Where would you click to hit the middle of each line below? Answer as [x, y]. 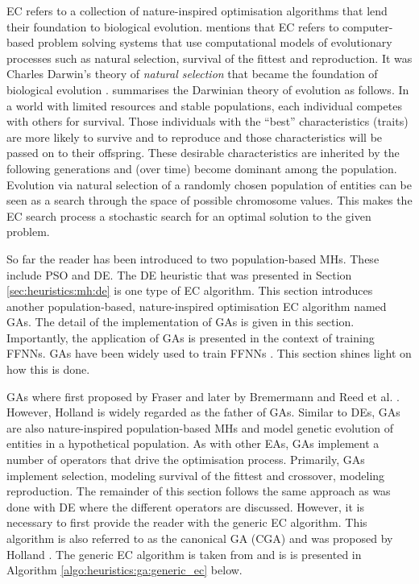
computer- [368, 26]
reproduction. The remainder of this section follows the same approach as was [199, 491]
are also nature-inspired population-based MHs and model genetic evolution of [200, 427]
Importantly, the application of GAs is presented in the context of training [191, 337]
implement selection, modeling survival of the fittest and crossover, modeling [196, 475]
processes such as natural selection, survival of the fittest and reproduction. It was [209, 58]
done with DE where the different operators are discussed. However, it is [185, 506]
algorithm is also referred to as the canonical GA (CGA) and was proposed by [200, 538]
